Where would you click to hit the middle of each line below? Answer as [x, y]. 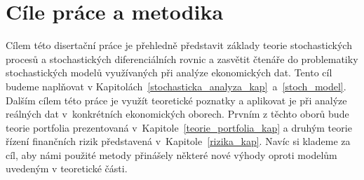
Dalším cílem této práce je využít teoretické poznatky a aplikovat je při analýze [176, 100]
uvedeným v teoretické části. [67, 168]
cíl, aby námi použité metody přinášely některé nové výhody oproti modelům [171, 154]
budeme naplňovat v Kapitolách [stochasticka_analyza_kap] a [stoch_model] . [176, 86]
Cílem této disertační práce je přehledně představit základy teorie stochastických [179, 45]
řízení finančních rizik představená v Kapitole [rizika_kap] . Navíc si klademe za [178, 141]
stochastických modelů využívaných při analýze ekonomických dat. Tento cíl [169, 72]
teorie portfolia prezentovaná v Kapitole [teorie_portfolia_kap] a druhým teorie [179, 127]
